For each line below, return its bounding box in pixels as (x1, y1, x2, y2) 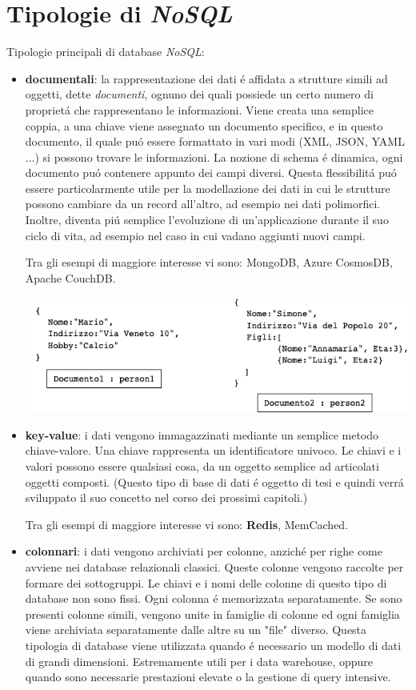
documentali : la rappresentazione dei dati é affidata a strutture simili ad (25, 70, 388, 86)
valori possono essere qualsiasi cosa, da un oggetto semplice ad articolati (25, 457, 379, 474)
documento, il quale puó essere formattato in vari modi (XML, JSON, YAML (25, 133, 405, 150)
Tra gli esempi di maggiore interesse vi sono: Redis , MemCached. (25, 515, 349, 532)
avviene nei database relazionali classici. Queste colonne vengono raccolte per (25, 558, 404, 575)
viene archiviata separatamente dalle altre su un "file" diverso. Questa (25, 621, 367, 638)
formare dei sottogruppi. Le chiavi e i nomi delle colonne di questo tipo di (25, 574, 387, 591)
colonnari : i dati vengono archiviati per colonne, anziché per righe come (25, 543, 382, 560)
